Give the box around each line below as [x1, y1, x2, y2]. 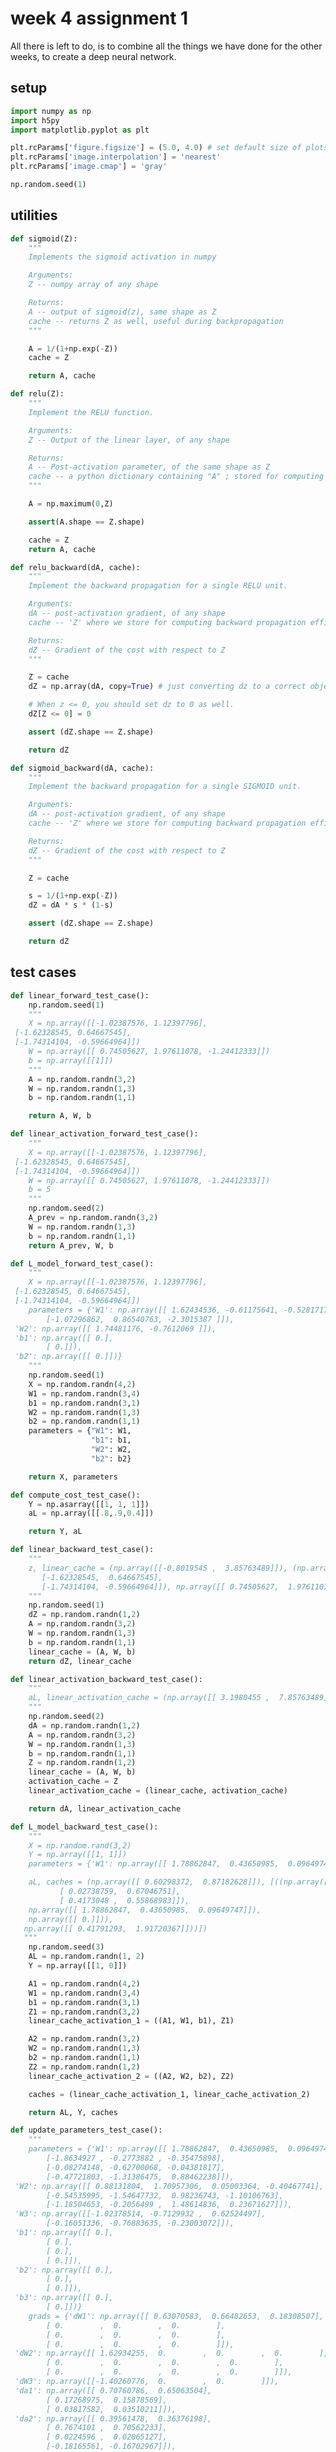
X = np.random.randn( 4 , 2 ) [28, 1379, 137, 1389]
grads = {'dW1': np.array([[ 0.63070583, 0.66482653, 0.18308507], [28, 2311, 325, 2321]
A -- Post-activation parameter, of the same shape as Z [28, 462, 271, 472]
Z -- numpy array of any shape [28, 280, 159, 290]
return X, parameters [28, 1472, 118, 1482]
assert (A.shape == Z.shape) [28, 517, 145, 527]
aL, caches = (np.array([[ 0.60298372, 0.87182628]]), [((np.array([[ [28, 1877, 333, 1887]
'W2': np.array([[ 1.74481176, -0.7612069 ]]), [14, 1323, 217, 1334]
